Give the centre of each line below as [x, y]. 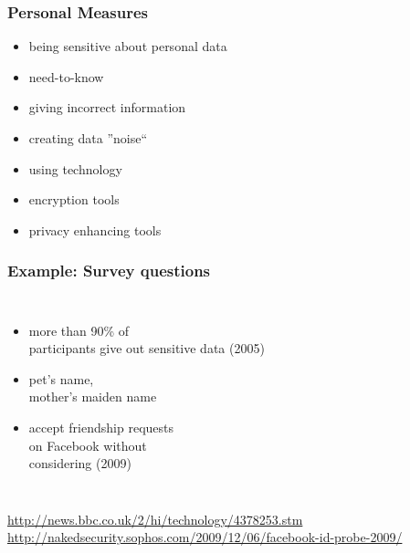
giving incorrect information [107, 107]
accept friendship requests [101, 427]
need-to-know [66, 76]
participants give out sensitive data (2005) [147, 348]
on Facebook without [88, 445]
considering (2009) [80, 463]
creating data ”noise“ [88, 138]
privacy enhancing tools [95, 230]
